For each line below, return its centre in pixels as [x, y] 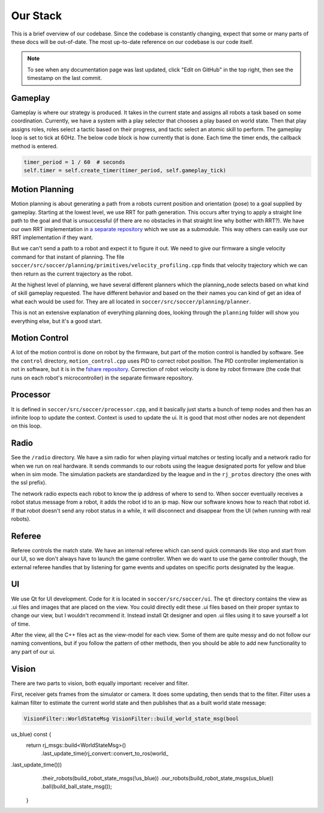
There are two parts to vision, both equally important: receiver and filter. [100, 683]
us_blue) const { [31, 734]
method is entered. [34, 146]
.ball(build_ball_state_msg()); [76, 787]
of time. [20, 624]
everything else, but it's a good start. [56, 321]
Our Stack [37, 16]
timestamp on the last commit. [64, 78]
